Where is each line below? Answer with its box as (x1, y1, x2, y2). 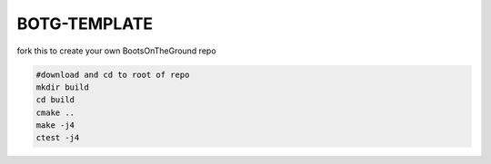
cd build (35, 95, 75, 105)
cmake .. (35, 107, 75, 118)
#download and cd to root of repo (35, 69, 190, 80)
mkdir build (35, 82, 90, 92)
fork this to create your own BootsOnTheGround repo (16, 45, 217, 56)
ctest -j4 (35, 132, 80, 143)
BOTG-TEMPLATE (16, 14, 154, 34)
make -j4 (35, 121, 75, 130)
